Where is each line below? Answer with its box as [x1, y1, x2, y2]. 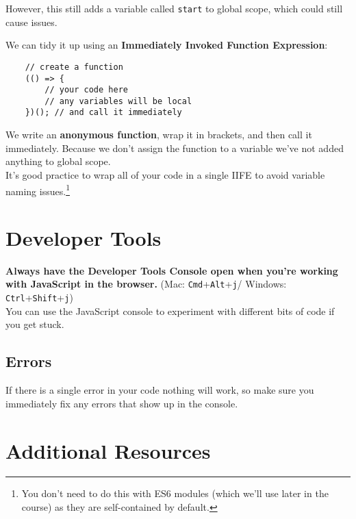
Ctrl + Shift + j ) [5, 290, 73, 305]
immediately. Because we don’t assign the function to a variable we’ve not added [5, 140, 344, 155]
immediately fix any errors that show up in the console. [5, 396, 238, 410]
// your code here [44, 85, 128, 95]
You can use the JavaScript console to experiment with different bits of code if [5, 303, 335, 318]
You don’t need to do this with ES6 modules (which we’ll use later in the [21, 486, 329, 501]
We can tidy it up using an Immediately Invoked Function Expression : [5, 38, 328, 52]
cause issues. [5, 14, 58, 29]
